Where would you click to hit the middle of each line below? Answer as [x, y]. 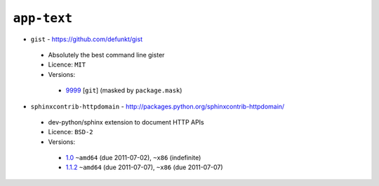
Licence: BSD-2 [71, 132]
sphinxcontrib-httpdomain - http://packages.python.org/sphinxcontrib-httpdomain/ [158, 106]
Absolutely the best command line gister [106, 55]
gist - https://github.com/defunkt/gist [87, 39]
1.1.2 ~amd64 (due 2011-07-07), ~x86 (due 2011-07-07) [145, 167]
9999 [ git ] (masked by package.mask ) [124, 90]
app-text [43, 18]
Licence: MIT [67, 65]
